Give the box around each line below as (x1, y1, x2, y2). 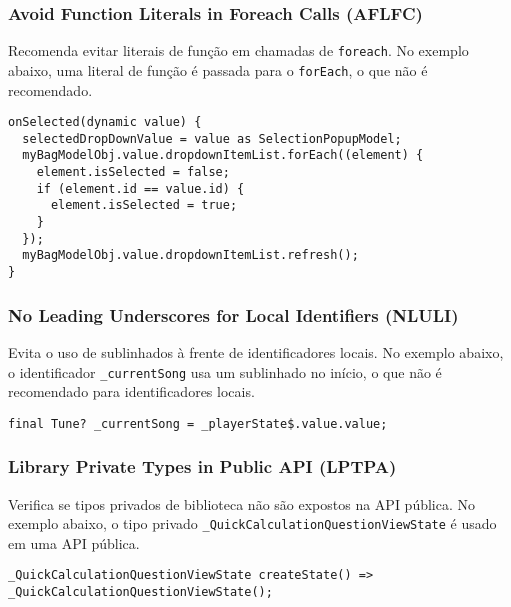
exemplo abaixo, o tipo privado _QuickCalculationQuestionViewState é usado (8, 513, 497, 534)
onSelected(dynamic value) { (8, 115, 202, 130)
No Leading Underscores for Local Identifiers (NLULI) (8, 302, 459, 327)
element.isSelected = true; (50, 198, 238, 213)
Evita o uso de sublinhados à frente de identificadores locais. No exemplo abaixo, (8, 341, 504, 362)
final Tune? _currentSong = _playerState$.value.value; (8, 416, 388, 431)
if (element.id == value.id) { (36, 181, 245, 196)
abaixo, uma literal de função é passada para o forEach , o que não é (8, 59, 428, 80)
